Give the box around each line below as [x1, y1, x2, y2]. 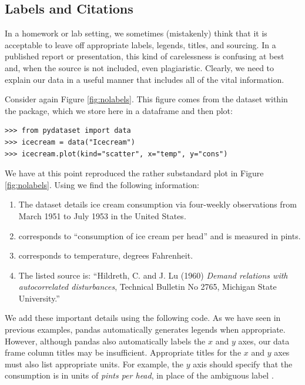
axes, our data [238, 334, 290, 347]
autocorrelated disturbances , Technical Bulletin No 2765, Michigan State [18, 280, 277, 293]
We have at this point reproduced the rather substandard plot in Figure [5, 167, 264, 179]
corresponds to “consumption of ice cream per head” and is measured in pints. [18, 229, 301, 242]
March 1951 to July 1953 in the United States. [18, 209, 186, 222]
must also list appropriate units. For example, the [5, 357, 183, 370]
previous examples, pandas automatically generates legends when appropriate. [5, 323, 286, 336]
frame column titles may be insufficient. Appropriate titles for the [5, 346, 242, 359]
